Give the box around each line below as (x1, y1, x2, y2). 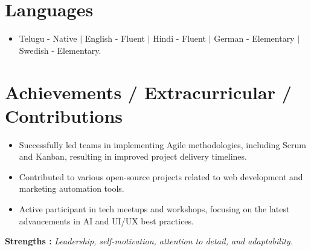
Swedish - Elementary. (19, 44, 101, 56)
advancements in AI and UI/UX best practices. (19, 214, 194, 227)
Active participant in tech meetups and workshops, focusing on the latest (19, 203, 290, 215)
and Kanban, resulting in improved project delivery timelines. (19, 150, 247, 163)
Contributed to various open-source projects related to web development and (19, 170, 303, 183)
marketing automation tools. (19, 182, 124, 195)
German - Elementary (214, 32, 295, 45)
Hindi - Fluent (153, 32, 206, 45)
